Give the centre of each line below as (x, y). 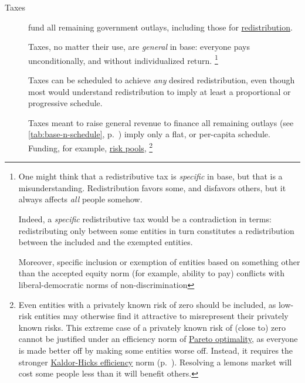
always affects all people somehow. (80, 199)
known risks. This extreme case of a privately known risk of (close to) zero (152, 327)
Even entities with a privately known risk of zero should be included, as (147, 304)
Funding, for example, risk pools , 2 (91, 147)
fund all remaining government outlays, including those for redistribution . (160, 27)
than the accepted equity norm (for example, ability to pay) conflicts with (152, 273)
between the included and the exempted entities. (106, 242)
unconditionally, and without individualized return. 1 (123, 59)
